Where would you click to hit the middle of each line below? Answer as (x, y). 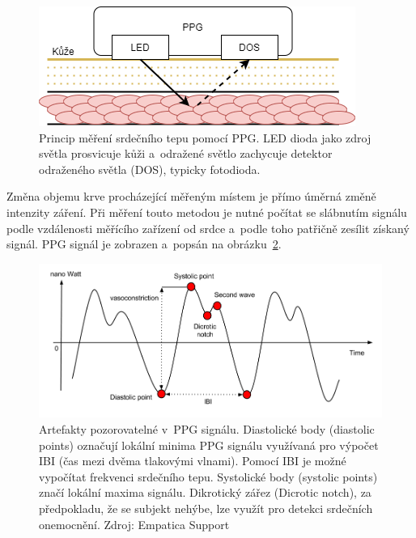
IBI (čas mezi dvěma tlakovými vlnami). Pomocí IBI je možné (193, 461)
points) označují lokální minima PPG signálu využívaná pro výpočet (209, 445)
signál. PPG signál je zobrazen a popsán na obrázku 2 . (144, 244)
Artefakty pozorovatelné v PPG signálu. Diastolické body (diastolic (207, 429)
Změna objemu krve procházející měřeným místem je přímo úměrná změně (191, 196)
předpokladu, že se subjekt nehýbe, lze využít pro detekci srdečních (206, 508)
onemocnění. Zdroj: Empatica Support (134, 524)
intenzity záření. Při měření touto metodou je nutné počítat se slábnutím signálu (207, 212)
